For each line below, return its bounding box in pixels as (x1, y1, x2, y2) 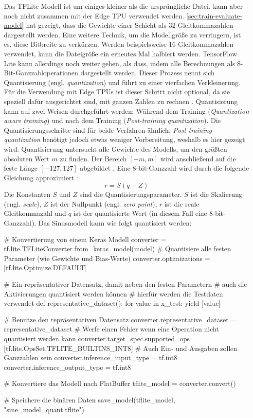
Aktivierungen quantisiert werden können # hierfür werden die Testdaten (4, 288, 223, 298)
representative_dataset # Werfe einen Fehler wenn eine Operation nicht (4, 324, 219, 334)
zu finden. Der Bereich (60, 153, 127, 163)
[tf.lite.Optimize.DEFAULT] (4, 262, 87, 273)
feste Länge (4, 163, 38, 173)
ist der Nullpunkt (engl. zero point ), (50, 198, 157, 209)
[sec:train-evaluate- (186, 10, 242, 20)
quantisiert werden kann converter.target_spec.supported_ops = (4, 333, 198, 343)
